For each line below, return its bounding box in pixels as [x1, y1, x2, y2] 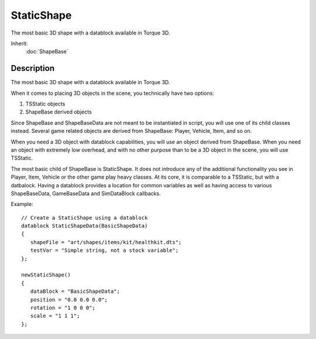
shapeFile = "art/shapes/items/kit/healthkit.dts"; [30, 239, 182, 245]
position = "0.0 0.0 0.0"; [30, 296, 108, 303]
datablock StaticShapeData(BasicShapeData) [21, 222, 148, 230]
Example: [11, 201, 33, 208]
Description [11, 63, 55, 73]
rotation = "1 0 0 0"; [30, 304, 96, 311]
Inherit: [11, 40, 28, 47]
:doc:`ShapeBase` [25, 48, 68, 55]
